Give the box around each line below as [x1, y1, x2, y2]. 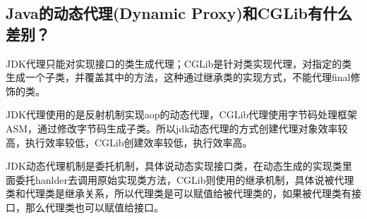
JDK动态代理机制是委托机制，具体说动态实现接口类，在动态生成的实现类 [6, 158, 342, 173]
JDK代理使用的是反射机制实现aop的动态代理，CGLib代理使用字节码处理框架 [6, 107, 358, 122]
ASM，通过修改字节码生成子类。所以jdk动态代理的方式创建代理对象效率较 [6, 120, 348, 135]
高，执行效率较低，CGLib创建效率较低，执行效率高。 [6, 134, 253, 149]
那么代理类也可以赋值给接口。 [25, 199, 164, 214]
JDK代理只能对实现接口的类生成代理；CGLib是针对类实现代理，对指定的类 [6, 56, 352, 70]
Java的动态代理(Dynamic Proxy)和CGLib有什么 [6, 2, 352, 24]
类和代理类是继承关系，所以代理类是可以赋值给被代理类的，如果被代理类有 [6, 186, 351, 201]
